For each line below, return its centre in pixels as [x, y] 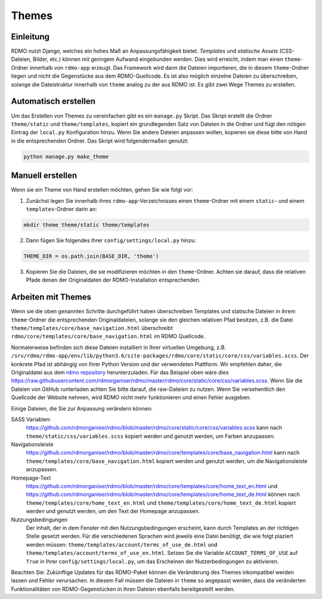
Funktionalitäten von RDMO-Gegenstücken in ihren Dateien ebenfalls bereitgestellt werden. [123, 589]
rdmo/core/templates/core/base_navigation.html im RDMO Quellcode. [108, 336]
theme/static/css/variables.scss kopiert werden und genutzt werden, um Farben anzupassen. [151, 436]
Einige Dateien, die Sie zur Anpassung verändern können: [82, 408]
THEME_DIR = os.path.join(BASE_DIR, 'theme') [91, 256]
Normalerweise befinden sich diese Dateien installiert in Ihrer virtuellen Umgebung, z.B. [119, 347]
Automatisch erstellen [53, 101]
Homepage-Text [31, 478]
